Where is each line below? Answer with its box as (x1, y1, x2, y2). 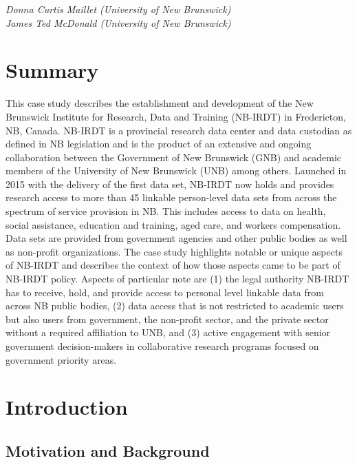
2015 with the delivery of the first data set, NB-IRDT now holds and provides (6, 176, 334, 191)
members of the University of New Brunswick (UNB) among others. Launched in (6, 163, 347, 178)
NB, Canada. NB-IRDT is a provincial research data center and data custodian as (6, 123, 352, 137)
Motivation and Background (6, 440, 210, 461)
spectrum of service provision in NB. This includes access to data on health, (6, 204, 326, 218)
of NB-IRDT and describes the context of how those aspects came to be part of (6, 258, 340, 272)
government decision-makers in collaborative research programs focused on (6, 339, 319, 353)
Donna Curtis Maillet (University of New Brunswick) (6, 2, 231, 16)
